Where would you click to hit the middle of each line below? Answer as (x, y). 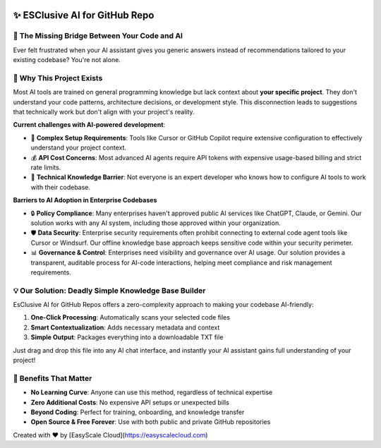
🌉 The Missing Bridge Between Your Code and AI (98, 36)
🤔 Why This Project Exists (58, 78)
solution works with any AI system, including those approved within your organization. (156, 223)
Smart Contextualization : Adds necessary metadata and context (125, 327)
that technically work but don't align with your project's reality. (104, 112)
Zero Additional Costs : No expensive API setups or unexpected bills (130, 402)
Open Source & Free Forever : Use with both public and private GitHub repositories (151, 422)
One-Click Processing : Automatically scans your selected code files (131, 317)
